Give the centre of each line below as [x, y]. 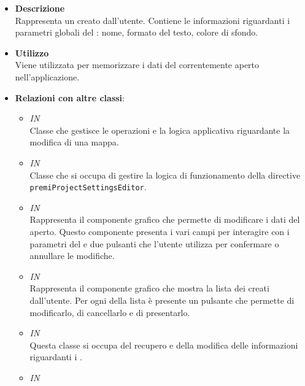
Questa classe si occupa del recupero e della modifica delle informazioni [164, 345]
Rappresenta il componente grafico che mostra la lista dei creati [149, 288]
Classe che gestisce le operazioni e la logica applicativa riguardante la [160, 130]
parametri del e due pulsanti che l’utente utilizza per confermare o [154, 243]
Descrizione [40, 8]
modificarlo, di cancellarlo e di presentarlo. [110, 312]
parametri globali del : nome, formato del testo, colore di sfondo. [137, 32]
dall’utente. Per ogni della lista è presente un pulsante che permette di [162, 300]
